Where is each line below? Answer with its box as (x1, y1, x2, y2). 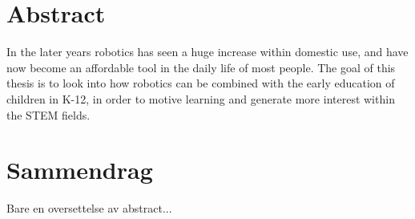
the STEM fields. (6, 106, 91, 123)
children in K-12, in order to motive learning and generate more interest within (6, 90, 395, 107)
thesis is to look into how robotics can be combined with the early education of (6, 75, 395, 91)
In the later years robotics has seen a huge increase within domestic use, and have (6, 43, 409, 60)
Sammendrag (6, 153, 153, 186)
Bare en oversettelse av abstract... (6, 200, 172, 217)
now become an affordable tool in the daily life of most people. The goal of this (6, 59, 396, 75)
